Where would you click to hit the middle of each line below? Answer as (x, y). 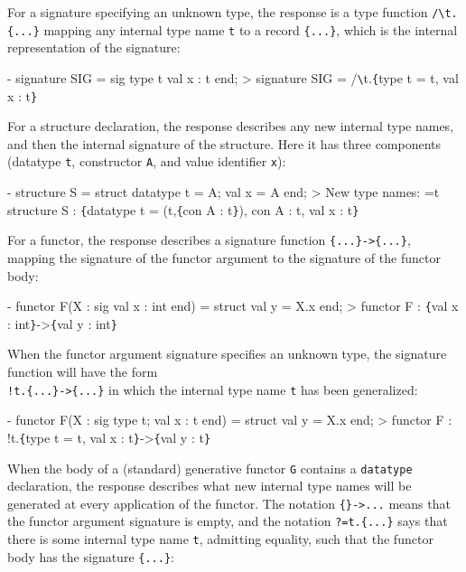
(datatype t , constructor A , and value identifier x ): (147, 161)
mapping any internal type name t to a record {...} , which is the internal (251, 29)
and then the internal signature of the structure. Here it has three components (224, 143)
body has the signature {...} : (91, 556)
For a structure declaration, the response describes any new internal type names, (231, 126)
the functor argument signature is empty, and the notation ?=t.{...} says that (228, 521)
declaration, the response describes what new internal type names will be (210, 486)
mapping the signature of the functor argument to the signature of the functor (224, 257)
